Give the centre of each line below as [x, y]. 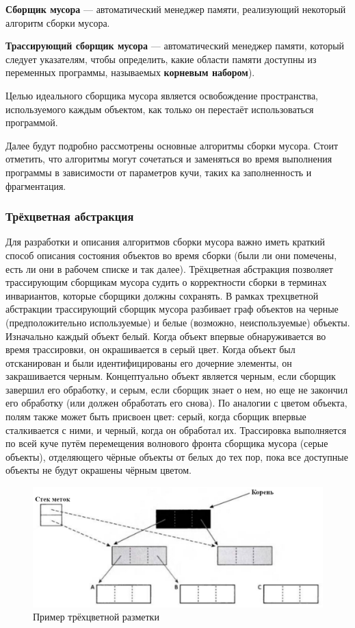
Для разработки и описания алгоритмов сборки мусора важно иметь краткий [166, 242]
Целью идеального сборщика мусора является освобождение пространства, [162, 95]
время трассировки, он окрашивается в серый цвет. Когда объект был [150, 349]
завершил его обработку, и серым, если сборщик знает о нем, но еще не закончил [177, 389]
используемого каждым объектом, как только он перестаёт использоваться [160, 109]
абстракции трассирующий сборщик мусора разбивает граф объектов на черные [172, 309]
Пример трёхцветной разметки [96, 617]
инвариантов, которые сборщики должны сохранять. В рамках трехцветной [162, 295]
